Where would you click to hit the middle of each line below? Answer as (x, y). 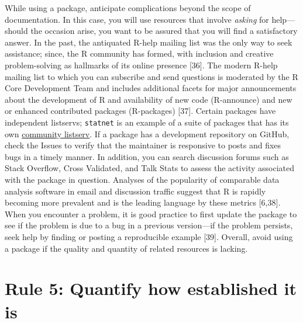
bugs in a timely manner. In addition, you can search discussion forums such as (147, 156)
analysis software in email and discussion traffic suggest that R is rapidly (135, 191)
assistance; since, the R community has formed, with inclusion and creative (139, 53)
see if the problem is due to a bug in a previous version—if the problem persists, (149, 225)
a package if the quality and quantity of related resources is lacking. (126, 248)
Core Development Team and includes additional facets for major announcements (151, 88)
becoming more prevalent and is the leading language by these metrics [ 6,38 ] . (143, 202)
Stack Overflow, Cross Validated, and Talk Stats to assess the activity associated (150, 168)
